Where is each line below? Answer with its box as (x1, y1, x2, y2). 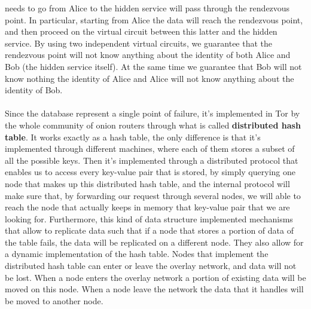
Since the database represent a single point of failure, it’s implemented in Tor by (5, 107, 300, 120)
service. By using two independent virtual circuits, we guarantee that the (5, 36, 273, 49)
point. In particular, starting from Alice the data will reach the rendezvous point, (5, 13, 303, 26)
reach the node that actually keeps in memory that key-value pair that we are (5, 201, 290, 213)
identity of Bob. (5, 84, 63, 96)
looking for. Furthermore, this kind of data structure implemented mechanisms (5, 212, 293, 225)
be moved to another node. (5, 294, 103, 307)
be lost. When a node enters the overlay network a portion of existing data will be (5, 271, 306, 283)
